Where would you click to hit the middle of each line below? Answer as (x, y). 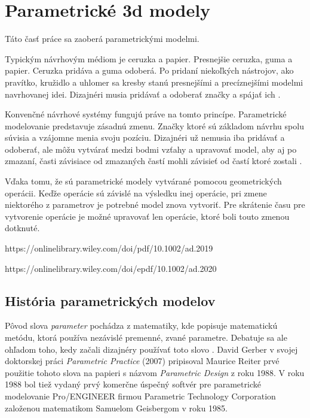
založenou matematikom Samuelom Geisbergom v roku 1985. (116, 408)
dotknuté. (22, 228)
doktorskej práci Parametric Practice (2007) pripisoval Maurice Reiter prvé (142, 361)
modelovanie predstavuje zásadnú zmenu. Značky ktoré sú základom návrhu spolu (154, 125)
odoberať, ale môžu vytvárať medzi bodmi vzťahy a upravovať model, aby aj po (151, 149)
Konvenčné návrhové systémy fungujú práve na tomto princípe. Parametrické (146, 114)
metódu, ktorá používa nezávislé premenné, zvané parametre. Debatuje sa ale (146, 337)
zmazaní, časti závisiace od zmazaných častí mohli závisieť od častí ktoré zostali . (154, 161)
